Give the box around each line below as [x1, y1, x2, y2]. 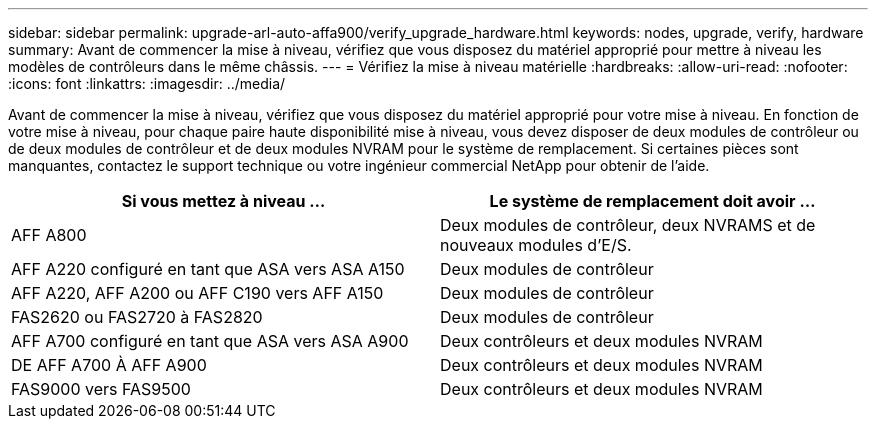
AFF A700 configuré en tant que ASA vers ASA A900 [11, 331, 409, 351]
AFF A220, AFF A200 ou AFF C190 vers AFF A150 [11, 283, 384, 303]
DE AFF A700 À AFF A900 [11, 355, 207, 375]
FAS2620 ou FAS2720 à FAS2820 [11, 307, 263, 327]
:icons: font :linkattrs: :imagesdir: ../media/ [8, 75, 286, 92]
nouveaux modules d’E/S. [440, 235, 632, 255]
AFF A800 [11, 225, 87, 245]
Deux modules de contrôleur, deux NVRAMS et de [440, 215, 816, 235]
